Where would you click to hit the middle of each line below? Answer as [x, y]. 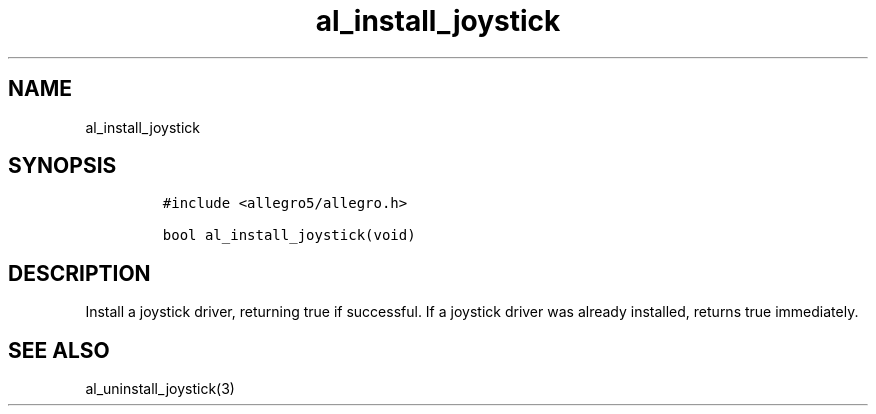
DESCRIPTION [79, 273]
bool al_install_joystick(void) [289, 235]
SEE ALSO [59, 350]
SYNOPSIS [62, 166]
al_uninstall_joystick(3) [160, 389]
